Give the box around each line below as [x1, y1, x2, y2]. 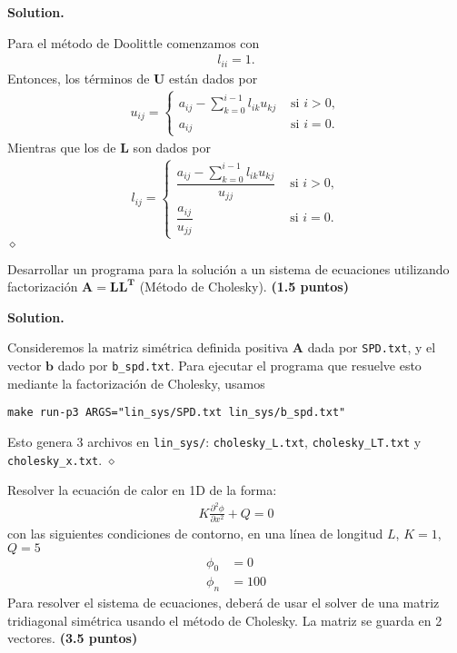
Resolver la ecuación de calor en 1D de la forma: [7, 480, 277, 500]
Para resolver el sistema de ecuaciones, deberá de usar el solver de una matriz [7, 593, 440, 612]
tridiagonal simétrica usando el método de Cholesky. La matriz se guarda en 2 [7, 610, 442, 629]
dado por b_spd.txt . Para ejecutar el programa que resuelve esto [57, 355, 422, 374]
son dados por [133, 137, 211, 156]
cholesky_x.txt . [7, 450, 103, 469]
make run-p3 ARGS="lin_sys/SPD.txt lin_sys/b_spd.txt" [7, 406, 346, 420]
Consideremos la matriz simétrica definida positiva [7, 338, 289, 357]
